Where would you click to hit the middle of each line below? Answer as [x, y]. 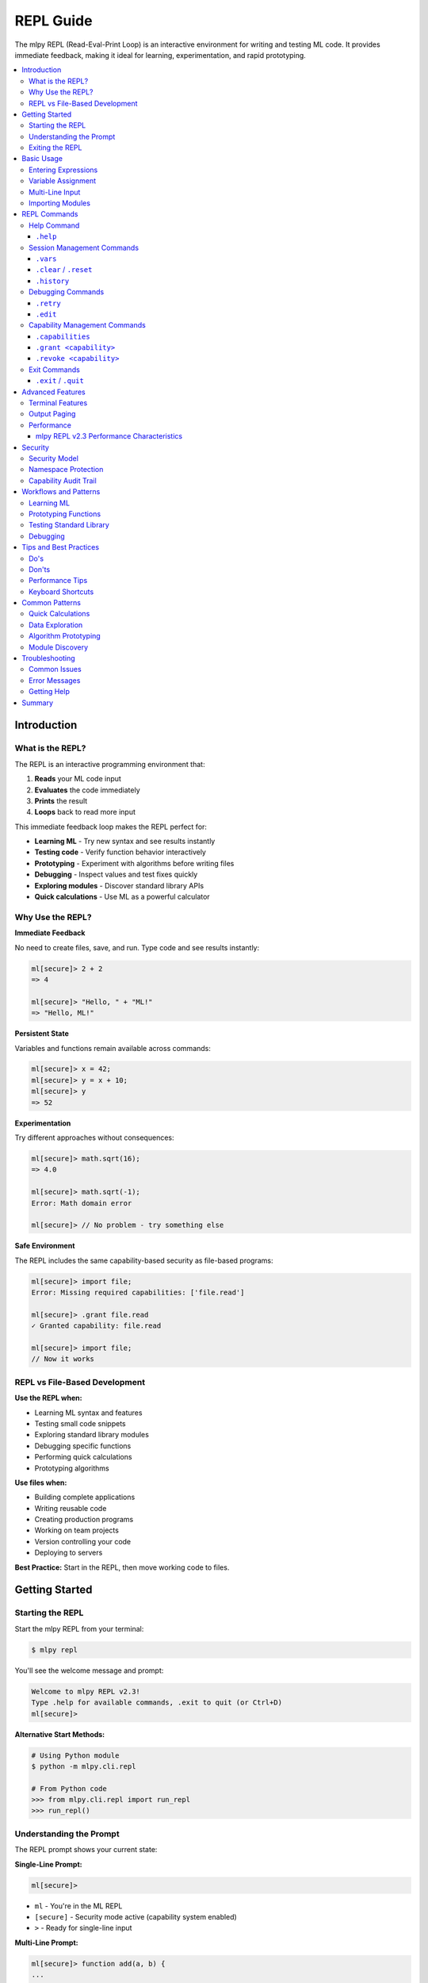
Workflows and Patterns [61, 492]
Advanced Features [54, 392]
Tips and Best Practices [60, 547]
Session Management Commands [84, 247]
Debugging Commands [67, 292]
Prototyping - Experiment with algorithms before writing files [134, 863]
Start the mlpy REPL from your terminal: [79, 1628]
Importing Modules [60, 203]
